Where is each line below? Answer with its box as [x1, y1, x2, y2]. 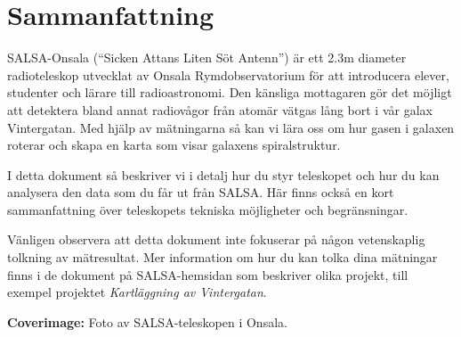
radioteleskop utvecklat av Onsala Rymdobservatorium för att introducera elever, [7, 65, 449, 84]
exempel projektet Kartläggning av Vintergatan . [7, 283, 267, 301]
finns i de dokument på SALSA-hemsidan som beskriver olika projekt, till [7, 265, 408, 284]
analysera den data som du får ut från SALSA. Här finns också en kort [7, 183, 394, 201]
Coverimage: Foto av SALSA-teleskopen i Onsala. [7, 312, 287, 331]
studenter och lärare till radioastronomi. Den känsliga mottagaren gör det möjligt [7, 83, 452, 102]
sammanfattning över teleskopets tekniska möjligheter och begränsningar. [7, 200, 408, 218]
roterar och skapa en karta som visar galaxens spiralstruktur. [7, 136, 341, 154]
